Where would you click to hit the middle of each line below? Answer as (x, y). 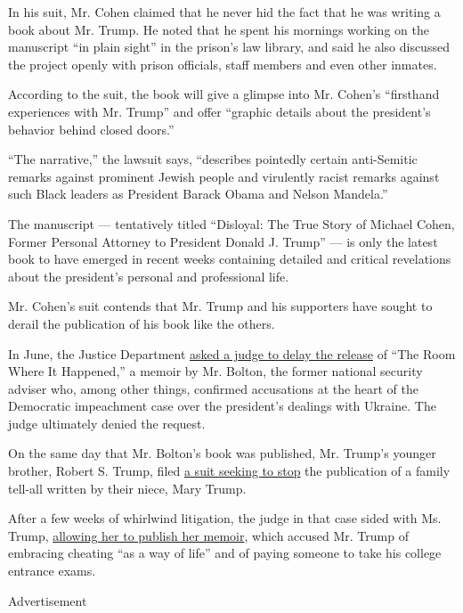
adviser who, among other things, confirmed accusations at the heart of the (213, 388)
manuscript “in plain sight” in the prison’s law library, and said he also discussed (229, 47)
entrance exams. (52, 571)
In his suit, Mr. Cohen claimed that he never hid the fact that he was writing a (224, 12)
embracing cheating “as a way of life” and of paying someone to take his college (225, 553)
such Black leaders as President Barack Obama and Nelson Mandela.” (198, 194)
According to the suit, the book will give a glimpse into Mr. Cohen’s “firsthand (224, 94)
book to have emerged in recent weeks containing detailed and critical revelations (230, 259)
